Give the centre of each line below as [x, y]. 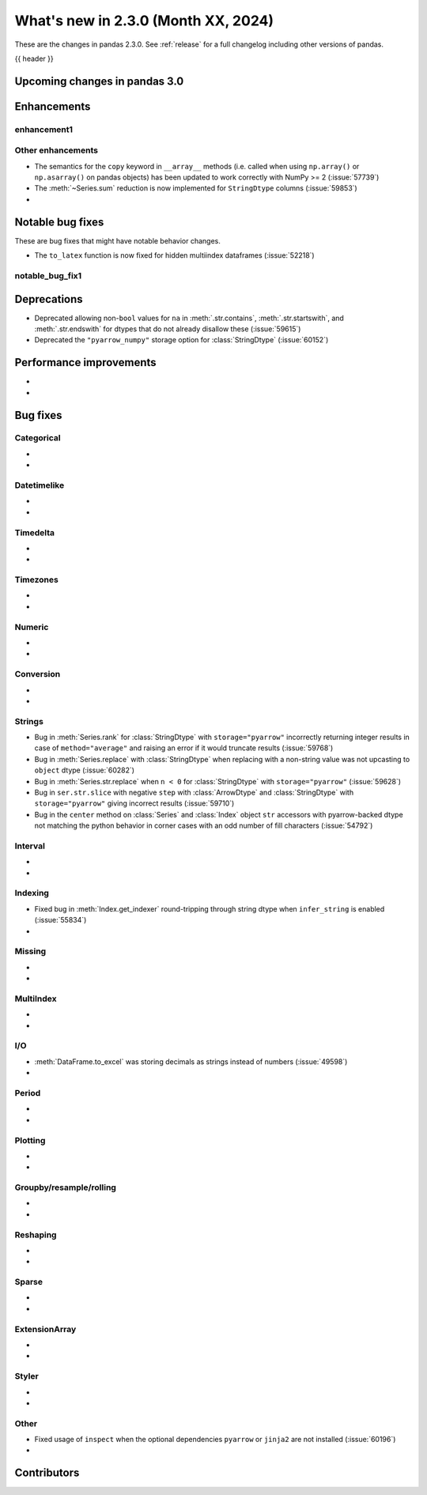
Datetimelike [40, 485]
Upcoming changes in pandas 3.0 [99, 81]
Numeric [32, 627]
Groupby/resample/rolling [65, 1187]
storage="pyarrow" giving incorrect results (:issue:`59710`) [134, 803]
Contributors [47, 1473]
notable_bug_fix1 [48, 275]
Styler [26, 1376]
